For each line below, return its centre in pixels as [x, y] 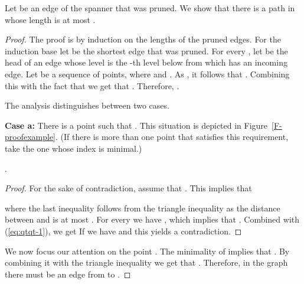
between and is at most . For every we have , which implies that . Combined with [152, 219]
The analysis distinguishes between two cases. [87, 105]
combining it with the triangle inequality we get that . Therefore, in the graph [146, 262]
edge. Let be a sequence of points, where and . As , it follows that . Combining [147, 74]
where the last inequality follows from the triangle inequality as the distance [143, 208]
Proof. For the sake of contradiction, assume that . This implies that [128, 188]
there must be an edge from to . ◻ [68, 274]
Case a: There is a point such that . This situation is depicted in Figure [136, 125]
